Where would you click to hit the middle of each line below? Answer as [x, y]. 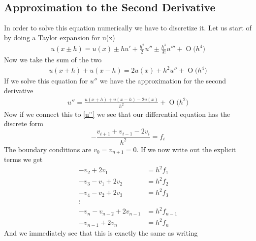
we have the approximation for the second [163, 81]
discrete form [24, 123]
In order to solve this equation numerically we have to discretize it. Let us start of [128, 28]
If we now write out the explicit [188, 149]
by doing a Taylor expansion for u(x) [60, 37]
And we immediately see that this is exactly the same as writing [101, 232]
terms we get [23, 159]
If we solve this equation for [46, 81]
